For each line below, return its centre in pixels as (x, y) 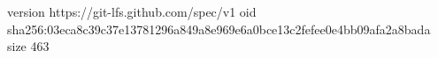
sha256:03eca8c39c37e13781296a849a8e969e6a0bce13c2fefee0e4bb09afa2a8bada (219, 29)
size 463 (28, 46)
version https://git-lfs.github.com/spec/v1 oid (132, 11)
